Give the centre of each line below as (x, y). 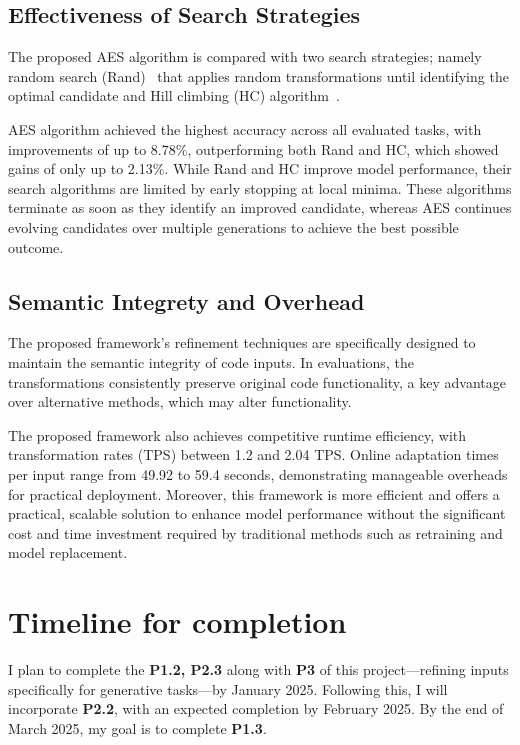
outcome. (36, 246)
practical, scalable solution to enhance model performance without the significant (257, 513)
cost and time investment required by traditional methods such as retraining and (255, 532)
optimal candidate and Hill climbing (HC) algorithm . (174, 95)
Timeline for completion (177, 621)
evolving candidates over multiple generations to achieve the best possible (233, 226)
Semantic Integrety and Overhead (186, 300)
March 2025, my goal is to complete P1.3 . (137, 727)
